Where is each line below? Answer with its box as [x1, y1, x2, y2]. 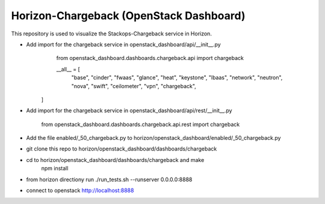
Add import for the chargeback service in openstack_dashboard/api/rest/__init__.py [26, 107, 232, 114]
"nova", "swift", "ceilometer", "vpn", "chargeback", [71, 82, 197, 89]
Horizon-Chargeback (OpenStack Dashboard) [11, 9, 246, 22]
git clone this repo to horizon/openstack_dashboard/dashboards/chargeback [26, 145, 217, 152]
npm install [41, 165, 69, 172]
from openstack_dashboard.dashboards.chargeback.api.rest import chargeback [41, 121, 240, 128]
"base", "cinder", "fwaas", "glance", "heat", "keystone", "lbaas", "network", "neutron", [71, 74, 283, 81]
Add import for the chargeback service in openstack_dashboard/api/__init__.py [26, 41, 221, 48]
